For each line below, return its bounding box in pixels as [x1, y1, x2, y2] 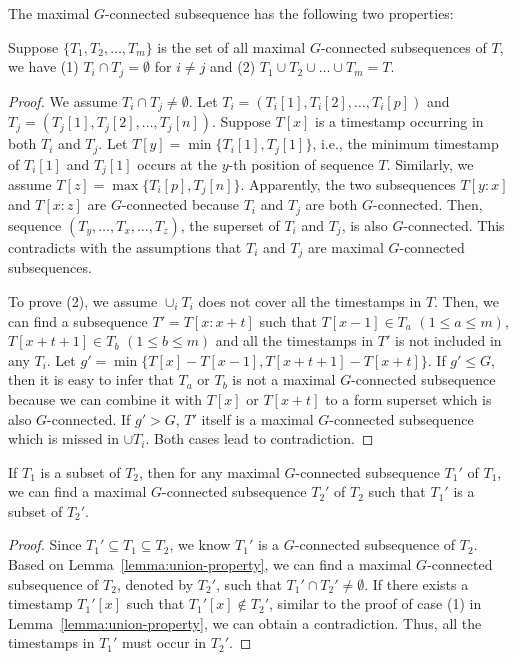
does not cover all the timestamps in [198, 290, 422, 311]
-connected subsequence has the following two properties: [104, 3, 454, 23]
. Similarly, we [386, 153, 474, 174]
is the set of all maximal [157, 36, 306, 57]
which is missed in [8, 428, 120, 449]
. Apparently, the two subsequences [240, 174, 456, 194]
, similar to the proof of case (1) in [269, 593, 482, 614]
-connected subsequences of [320, 36, 487, 57]
